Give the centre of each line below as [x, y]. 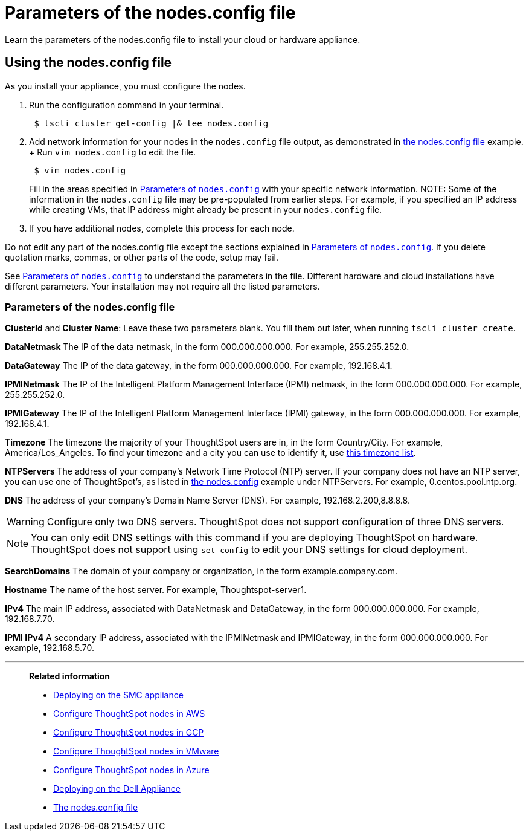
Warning [26, 522]
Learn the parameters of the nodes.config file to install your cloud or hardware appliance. [183, 39]
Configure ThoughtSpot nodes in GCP [129, 733]
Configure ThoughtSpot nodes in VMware [136, 751]
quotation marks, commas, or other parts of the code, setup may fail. [142, 257]
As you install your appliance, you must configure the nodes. [125, 86]
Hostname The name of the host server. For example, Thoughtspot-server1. [156, 590]
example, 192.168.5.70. [50, 648]
